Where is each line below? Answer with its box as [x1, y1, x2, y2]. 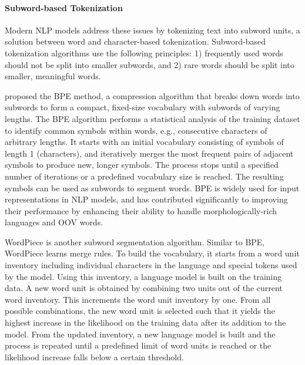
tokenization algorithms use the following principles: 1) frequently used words [5, 46, 283, 59]
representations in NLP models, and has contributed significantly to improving [5, 193, 288, 205]
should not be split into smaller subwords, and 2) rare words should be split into [5, 58, 294, 70]
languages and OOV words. [5, 216, 103, 228]
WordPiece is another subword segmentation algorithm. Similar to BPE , [5, 235, 265, 248]
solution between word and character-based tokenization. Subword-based [5, 35, 266, 48]
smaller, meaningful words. [5, 70, 101, 82]
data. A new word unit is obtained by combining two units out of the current [5, 282, 283, 294]
